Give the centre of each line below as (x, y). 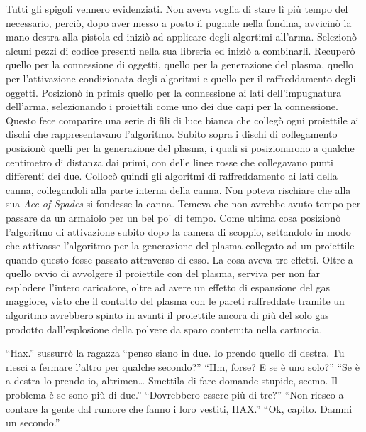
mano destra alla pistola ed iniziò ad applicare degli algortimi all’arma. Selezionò (181, 37)
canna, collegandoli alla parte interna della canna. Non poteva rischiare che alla (178, 189)
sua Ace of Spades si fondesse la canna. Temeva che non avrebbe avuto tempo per (183, 204)
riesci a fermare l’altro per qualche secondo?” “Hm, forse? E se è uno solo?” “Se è (183, 366)
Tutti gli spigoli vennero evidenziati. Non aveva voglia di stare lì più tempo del (177, 9)
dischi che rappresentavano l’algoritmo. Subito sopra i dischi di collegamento (172, 134)
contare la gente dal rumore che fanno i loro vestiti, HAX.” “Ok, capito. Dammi (179, 408)
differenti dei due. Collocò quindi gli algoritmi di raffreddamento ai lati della (172, 176)
